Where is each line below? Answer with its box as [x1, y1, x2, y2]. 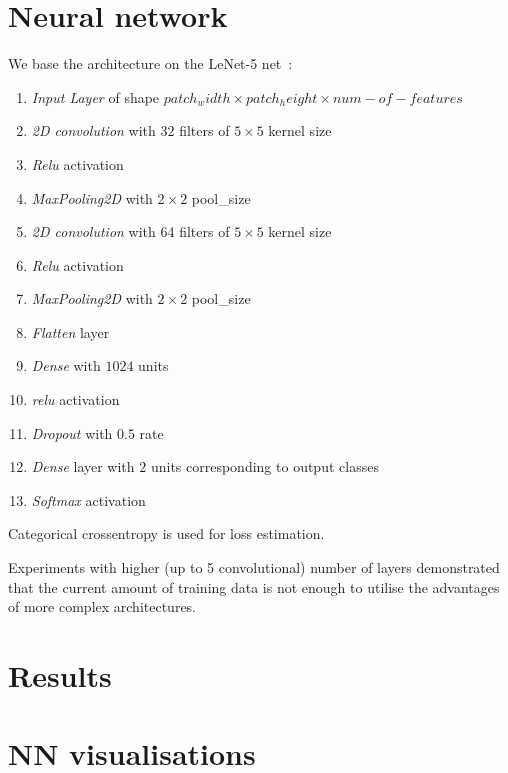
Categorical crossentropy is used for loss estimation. [8, 523, 325, 544]
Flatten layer [31, 321, 110, 342]
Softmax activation [31, 489, 146, 510]
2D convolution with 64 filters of [31, 221, 230, 242]
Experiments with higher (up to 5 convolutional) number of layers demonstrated [8, 557, 500, 578]
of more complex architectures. [8, 596, 197, 617]
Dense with [31, 355, 101, 376]
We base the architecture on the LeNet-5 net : [8, 53, 293, 74]
